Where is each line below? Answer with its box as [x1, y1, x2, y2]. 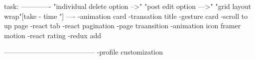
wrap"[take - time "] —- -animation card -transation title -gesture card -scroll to [4, 10, 248, 21]
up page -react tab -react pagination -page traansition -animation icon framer [4, 20, 241, 31]
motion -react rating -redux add [4, 30, 101, 40]
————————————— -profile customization [4, 47, 163, 57]
